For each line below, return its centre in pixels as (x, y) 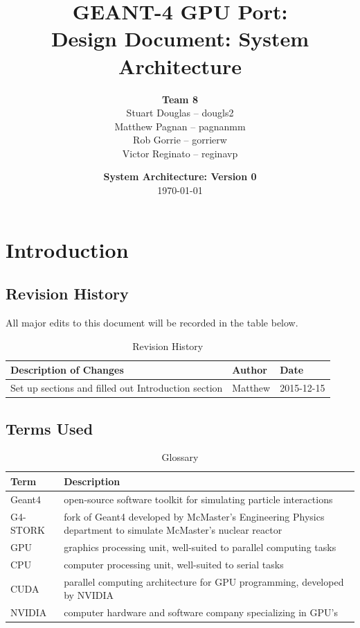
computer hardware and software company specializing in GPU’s (201, 612)
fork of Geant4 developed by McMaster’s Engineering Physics (194, 516)
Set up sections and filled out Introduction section (117, 388)
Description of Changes (67, 370)
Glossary (180, 457)
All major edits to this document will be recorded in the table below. (152, 323)
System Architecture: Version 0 (180, 176)
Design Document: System (180, 38)
